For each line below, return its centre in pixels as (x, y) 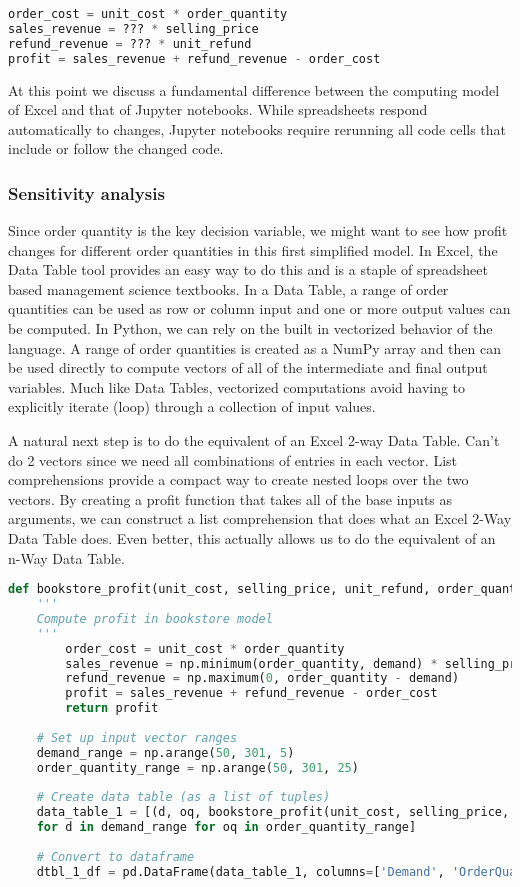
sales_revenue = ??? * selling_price (133, 28)
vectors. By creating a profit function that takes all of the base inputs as (230, 498)
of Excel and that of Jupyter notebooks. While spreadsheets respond (218, 109)
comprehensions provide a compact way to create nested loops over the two (238, 479)
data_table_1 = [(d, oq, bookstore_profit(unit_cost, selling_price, (273, 812)
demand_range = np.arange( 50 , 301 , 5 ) (165, 752)
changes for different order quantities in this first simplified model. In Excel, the (253, 249)
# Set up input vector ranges (137, 737)
